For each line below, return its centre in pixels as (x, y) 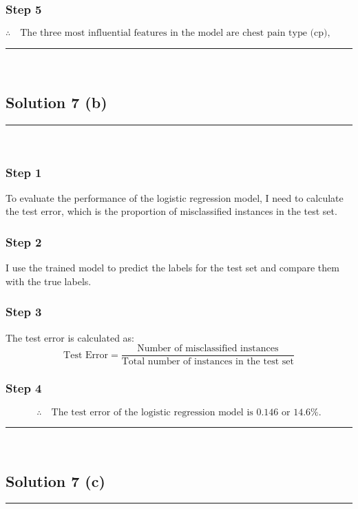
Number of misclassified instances (208, 349)
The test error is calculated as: (70, 337)
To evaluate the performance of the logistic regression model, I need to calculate (175, 197)
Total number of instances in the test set (208, 362)
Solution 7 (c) (55, 480)
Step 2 (24, 241)
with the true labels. (49, 281)
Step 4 (24, 388)
